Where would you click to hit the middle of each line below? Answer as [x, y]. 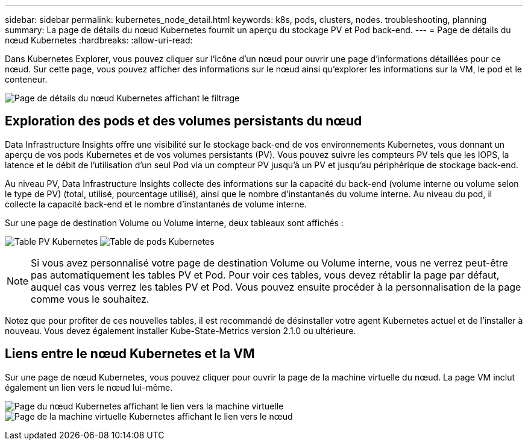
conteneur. [26, 79]
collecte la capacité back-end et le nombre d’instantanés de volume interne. [156, 204]
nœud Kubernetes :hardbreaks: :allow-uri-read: [99, 40]
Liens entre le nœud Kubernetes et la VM [130, 354]
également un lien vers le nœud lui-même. [89, 387]
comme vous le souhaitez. [90, 299]
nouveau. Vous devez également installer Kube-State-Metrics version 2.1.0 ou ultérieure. [181, 330]
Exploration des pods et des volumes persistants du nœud [184, 121]
